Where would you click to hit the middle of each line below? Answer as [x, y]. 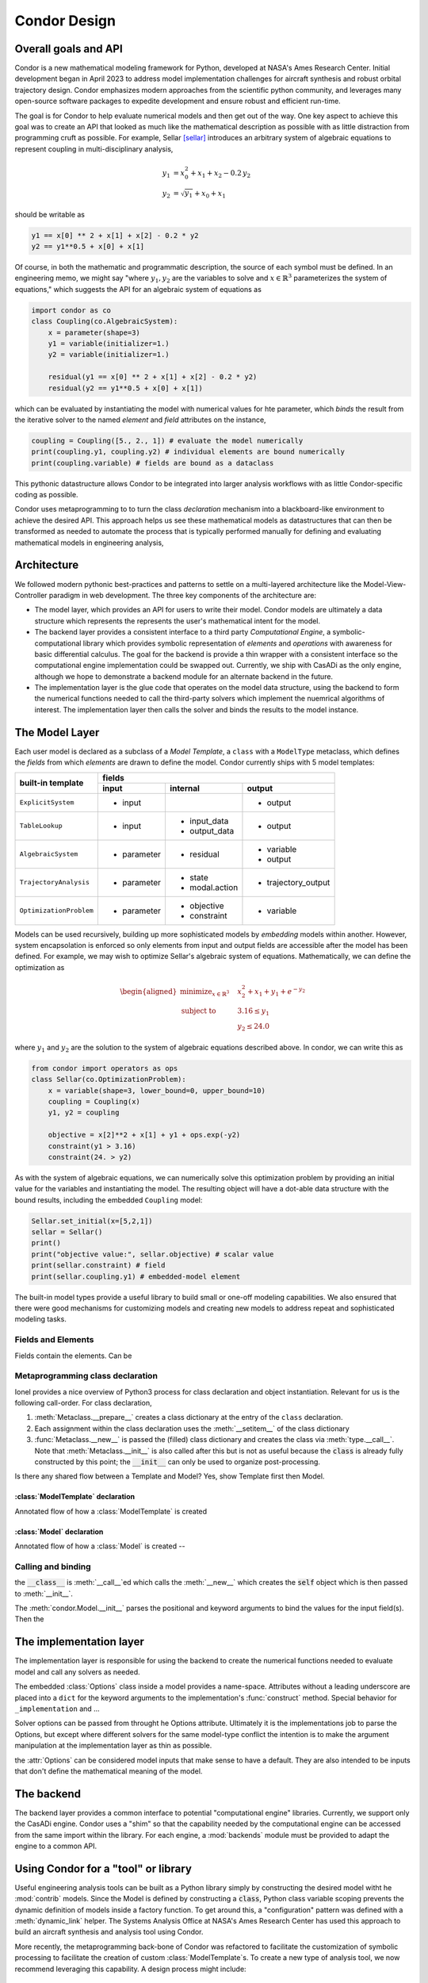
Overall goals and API [69, 49]
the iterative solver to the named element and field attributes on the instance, [140, 420]
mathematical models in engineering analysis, [89, 543]
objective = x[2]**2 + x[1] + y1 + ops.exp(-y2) [144, 1135]
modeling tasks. [40, 1319]
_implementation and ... [57, 1709]
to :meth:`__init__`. [44, 1594]
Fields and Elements [54, 1340]
